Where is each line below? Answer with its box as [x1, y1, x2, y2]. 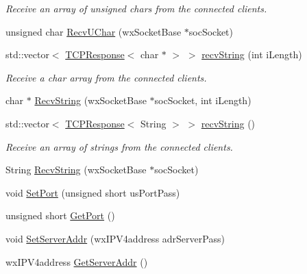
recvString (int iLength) [201, 47, 302, 62]
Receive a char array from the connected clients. [5, 70, 207, 84]
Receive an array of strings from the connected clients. [5, 139, 233, 153]
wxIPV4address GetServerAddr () [5, 254, 148, 269]
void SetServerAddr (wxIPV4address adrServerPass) [5, 231, 225, 245]
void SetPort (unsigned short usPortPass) [5, 185, 180, 199]
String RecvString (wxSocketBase [5, 162, 147, 177]
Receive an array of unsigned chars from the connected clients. [5, 1, 267, 15]
